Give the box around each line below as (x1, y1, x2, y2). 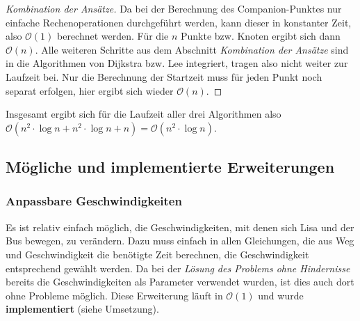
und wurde (258, 288, 304, 302)
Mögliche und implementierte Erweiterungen (6, 156, 335, 178)
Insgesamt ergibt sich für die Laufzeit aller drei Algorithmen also (6, 107, 281, 121)
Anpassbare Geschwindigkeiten (6, 192, 182, 210)
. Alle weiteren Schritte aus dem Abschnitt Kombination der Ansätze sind (35, 42, 349, 56)
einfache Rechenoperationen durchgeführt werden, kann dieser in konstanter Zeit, (6, 15, 352, 29)
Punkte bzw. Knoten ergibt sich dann (180, 29, 341, 43)
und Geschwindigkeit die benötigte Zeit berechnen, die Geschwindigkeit (6, 246, 309, 261)
